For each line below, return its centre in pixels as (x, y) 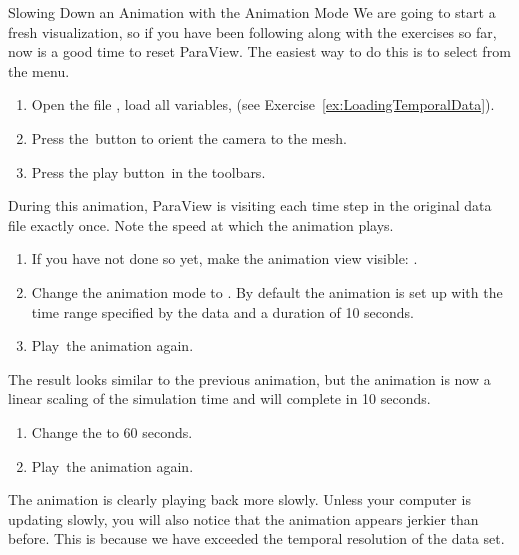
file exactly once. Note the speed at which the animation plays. (201, 224)
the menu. (39, 70)
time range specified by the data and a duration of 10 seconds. (222, 311)
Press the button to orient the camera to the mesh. (189, 137)
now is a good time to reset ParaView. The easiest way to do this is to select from (259, 51)
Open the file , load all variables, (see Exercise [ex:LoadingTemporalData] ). (263, 104)
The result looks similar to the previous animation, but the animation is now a (249, 378)
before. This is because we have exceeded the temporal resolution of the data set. (256, 538)
